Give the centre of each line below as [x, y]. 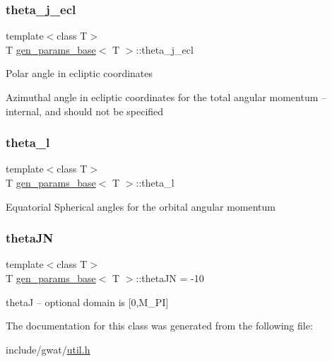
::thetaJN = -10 [170, 278]
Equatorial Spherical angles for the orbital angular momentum [141, 206]
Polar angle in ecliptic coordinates [79, 73]
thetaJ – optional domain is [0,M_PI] [87, 302]
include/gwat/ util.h [48, 349]
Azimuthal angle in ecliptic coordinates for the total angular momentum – [166, 97]
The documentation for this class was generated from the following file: [159, 326]
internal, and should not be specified [85, 111]
